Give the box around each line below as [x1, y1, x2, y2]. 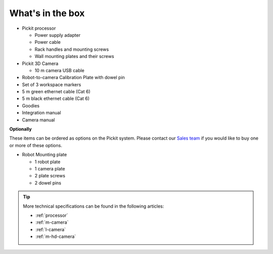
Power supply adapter [34, 32, 81, 38]
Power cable [34, 39, 61, 45]
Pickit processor [22, 25, 56, 31]
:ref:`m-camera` [35, 219, 69, 225]
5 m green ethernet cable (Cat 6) [22, 89, 90, 95]
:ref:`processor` [35, 212, 68, 218]
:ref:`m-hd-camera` [35, 233, 76, 239]
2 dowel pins [34, 179, 62, 186]
